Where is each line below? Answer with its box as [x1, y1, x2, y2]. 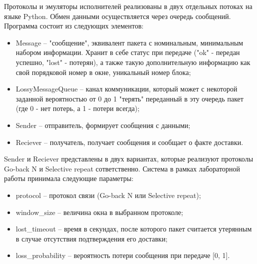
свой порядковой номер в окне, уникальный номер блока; [15, 66, 191, 77]
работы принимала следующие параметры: [4, 173, 133, 183]
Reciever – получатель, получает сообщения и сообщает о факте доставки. [15, 136, 243, 147]
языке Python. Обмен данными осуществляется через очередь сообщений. [4, 10, 231, 21]
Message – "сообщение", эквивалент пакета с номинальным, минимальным [15, 37, 243, 47]
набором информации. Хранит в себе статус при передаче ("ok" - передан [15, 47, 240, 57]
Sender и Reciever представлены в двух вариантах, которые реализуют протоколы [4, 153, 253, 164]
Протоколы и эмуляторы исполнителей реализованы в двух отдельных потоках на [4, 1, 252, 11]
